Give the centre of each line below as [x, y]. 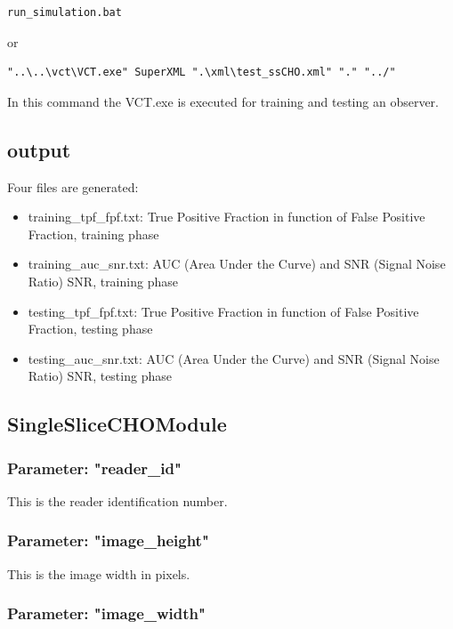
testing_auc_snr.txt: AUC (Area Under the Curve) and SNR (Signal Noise [234, 358]
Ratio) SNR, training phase [103, 281]
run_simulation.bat [65, 12]
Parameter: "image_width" [106, 613]
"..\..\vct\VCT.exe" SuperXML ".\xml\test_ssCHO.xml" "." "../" [202, 73]
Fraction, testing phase [90, 329]
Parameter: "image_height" [108, 540]
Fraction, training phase [93, 234]
